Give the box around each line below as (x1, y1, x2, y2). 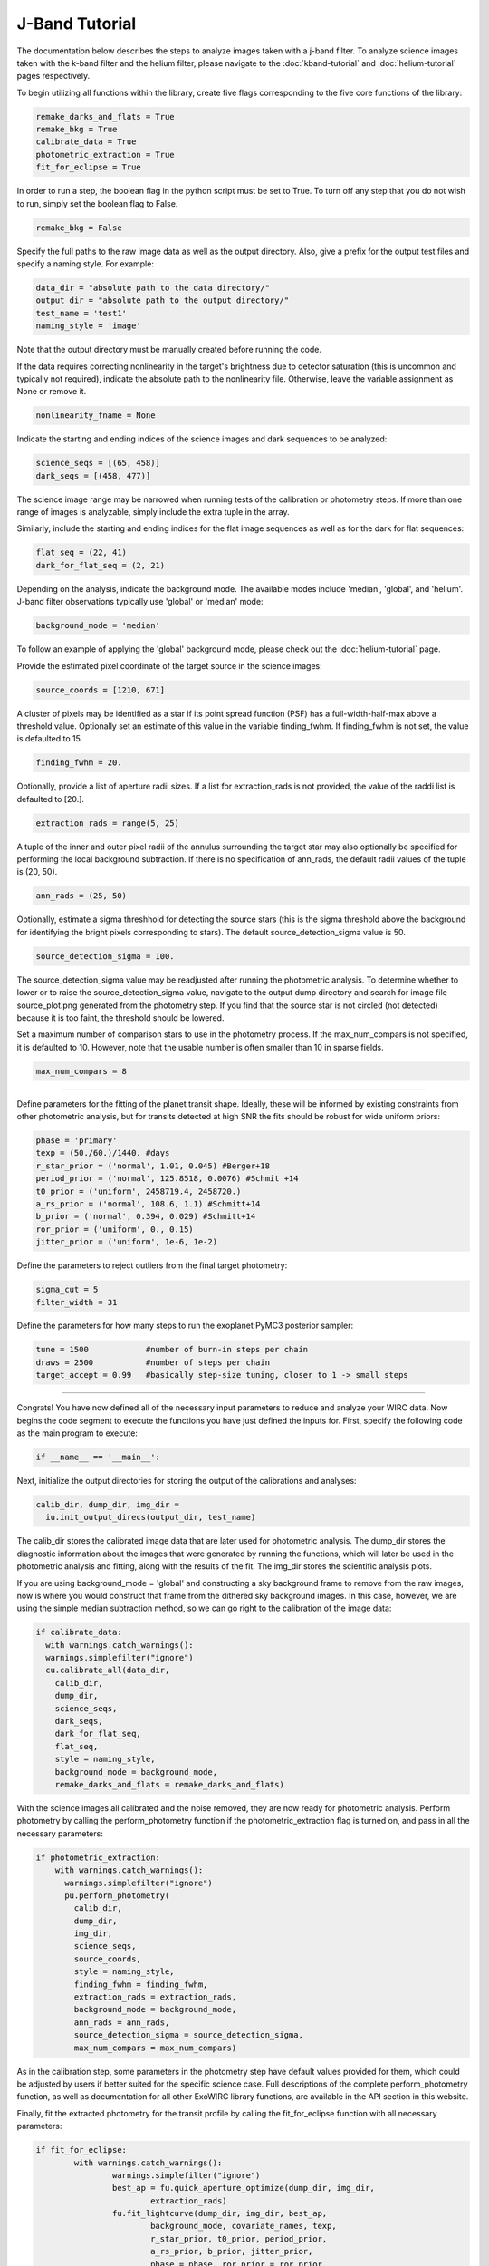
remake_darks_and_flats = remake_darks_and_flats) (54, 1779, 284, 1789)
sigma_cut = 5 (35, 1284, 99, 1295)
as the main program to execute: (16, 1428, 138, 1438)
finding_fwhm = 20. (35, 758, 122, 768)
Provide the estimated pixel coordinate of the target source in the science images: (16, 660, 323, 671)
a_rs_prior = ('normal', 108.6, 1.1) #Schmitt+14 (35, 1198, 261, 1209)
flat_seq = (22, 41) (35, 547, 127, 557)
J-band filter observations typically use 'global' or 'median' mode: (16, 596, 264, 607)
